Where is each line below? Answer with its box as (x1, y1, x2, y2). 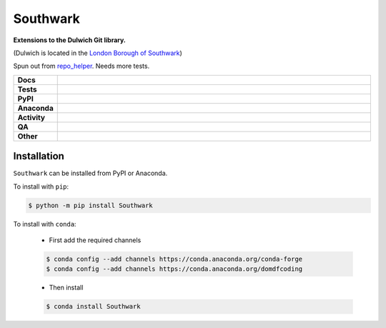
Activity (17, 112, 46, 122)
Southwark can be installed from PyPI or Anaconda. (13, 169, 168, 178)
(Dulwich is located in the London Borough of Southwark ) (13, 49, 182, 57)
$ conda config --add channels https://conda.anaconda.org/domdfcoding (46, 265, 303, 273)
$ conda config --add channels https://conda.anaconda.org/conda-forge (46, 254, 303, 263)
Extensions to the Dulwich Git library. (13, 36, 127, 44)
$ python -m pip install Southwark (28, 201, 153, 209)
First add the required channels (49, 236, 142, 244)
